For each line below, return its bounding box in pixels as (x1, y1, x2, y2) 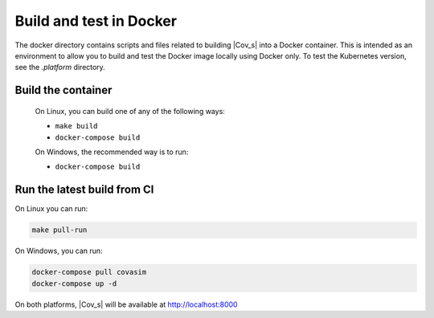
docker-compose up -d (31, 279, 117, 288)
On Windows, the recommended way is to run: (35, 147, 189, 157)
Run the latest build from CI (14, 183, 154, 197)
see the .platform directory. (14, 63, 106, 72)
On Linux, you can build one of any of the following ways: (35, 106, 225, 116)
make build (55, 121, 98, 131)
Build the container (14, 84, 113, 97)
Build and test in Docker (14, 12, 177, 30)
